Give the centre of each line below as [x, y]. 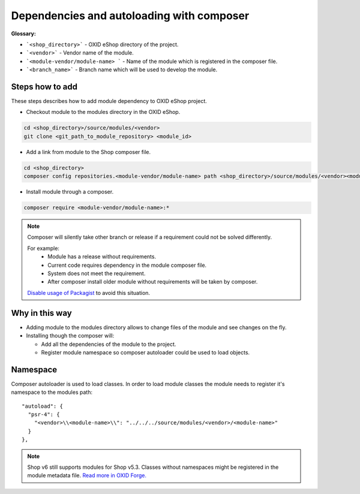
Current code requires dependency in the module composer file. [127, 265]
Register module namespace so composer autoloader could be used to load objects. [145, 352]
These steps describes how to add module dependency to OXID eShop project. [109, 101]
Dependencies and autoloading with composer [130, 16]
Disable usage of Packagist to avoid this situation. [88, 293]
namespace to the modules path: [52, 392]
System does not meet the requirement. [97, 273]
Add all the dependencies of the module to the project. [109, 344]
